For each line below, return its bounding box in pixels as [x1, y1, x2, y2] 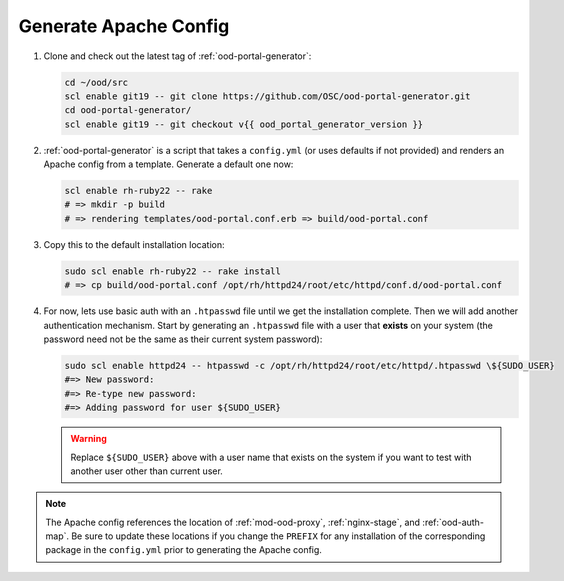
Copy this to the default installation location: [43, 238, 225, 250]
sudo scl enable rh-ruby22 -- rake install [64, 265, 282, 277]
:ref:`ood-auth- [421, 516, 485, 528]
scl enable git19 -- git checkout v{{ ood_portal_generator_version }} [64, 118, 424, 130]
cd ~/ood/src [64, 76, 129, 88]
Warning [70, 433, 107, 445]
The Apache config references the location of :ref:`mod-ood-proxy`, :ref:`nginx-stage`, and [45, 516, 420, 528]
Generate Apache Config [18, 15, 230, 37]
